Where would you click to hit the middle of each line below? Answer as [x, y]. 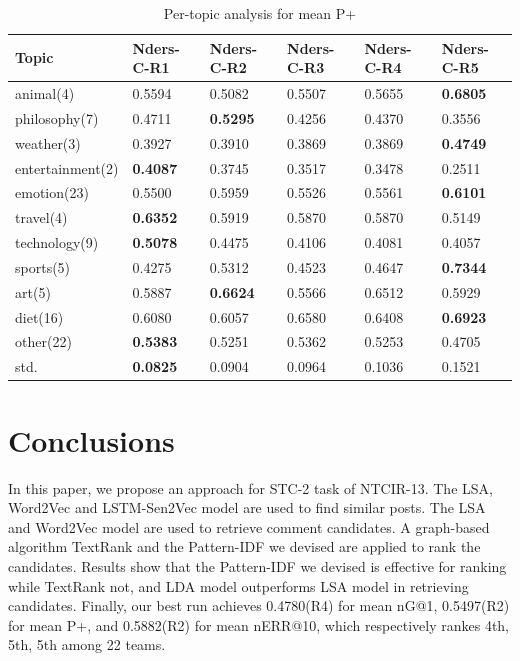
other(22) [43, 341]
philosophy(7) [57, 117]
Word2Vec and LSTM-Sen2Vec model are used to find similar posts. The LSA [247, 507]
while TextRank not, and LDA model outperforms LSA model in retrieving [238, 585]
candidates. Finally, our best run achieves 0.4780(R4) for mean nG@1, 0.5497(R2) [259, 605]
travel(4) [41, 217]
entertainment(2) [67, 167]
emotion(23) [52, 192]
